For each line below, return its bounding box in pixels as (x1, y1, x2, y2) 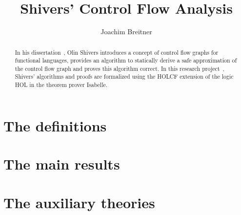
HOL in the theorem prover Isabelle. (15, 81, 108, 89)
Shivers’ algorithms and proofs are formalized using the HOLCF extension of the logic (15, 72, 234, 81)
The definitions (3, 115, 107, 135)
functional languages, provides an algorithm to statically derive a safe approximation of (15, 56, 237, 64)
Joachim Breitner (100, 26, 152, 37)
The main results (3, 154, 120, 174)
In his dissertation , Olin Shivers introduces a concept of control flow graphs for (15, 48, 219, 56)
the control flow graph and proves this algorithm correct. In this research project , (15, 64, 224, 72)
